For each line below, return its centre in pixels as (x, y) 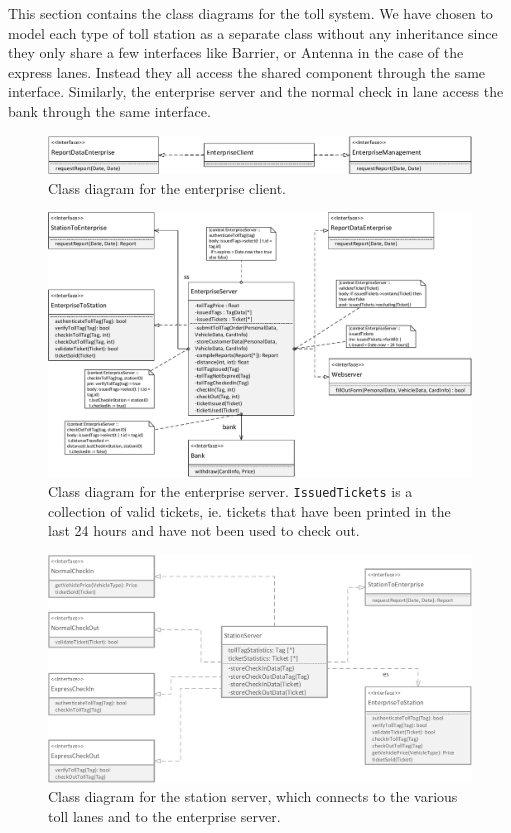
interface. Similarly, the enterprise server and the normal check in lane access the (256, 91)
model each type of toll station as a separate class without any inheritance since (253, 32)
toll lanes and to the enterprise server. (164, 816)
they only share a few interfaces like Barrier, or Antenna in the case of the (236, 52)
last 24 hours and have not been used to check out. (204, 530)
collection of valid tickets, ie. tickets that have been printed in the (249, 510)
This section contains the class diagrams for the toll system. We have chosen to (250, 13)
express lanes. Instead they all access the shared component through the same (247, 71)
